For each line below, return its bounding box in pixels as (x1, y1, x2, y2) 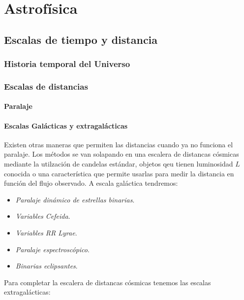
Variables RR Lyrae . (15, 227, 77, 237)
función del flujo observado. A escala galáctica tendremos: (4, 178, 178, 188)
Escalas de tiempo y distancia (4, 32, 158, 47)
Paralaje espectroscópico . (15, 244, 90, 254)
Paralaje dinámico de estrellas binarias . (15, 194, 135, 204)
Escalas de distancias (4, 80, 88, 92)
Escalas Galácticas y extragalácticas (4, 120, 128, 131)
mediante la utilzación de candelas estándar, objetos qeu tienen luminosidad (4, 159, 233, 169)
